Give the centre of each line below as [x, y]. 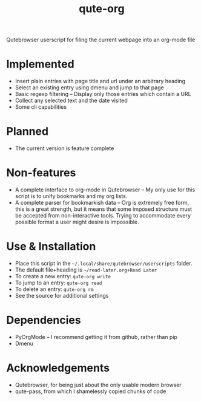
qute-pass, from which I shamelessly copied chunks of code [91, 391]
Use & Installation [51, 246]
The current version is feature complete [64, 148]
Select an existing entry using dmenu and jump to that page [90, 87]
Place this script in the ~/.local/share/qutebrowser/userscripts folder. [104, 263]
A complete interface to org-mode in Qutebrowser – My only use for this [105, 190]
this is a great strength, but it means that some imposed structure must [104, 209]
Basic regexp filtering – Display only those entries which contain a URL [103, 94]
